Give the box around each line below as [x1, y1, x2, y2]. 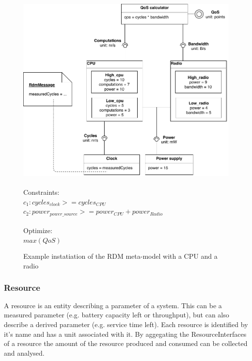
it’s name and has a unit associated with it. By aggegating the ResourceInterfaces [4, 329, 247, 339]
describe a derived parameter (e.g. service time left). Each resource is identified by [4, 319, 248, 329]
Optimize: [23, 225, 52, 235]
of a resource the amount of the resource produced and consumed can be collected [4, 338, 248, 348]
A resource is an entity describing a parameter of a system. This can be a [4, 300, 222, 310]
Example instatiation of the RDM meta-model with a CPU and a [23, 251, 218, 261]
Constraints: [23, 187, 60, 197]
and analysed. [4, 347, 45, 358]
